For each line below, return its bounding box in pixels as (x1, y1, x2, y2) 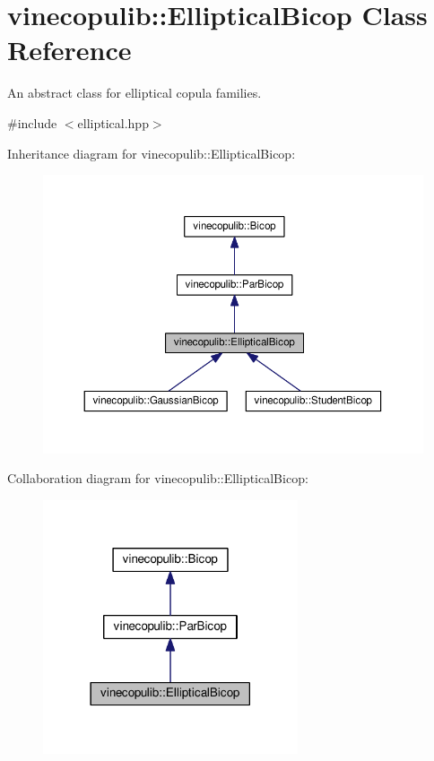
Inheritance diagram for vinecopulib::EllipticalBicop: (7, 143, 296, 162)
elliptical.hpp (77, 113, 149, 132)
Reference (7, 31, 132, 68)
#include (7, 113, 57, 132)
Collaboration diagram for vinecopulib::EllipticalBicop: (7, 469, 308, 488)
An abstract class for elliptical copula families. (7, 83, 262, 102)
